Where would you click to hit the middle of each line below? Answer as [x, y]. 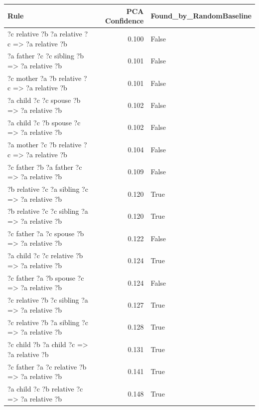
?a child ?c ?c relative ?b [45, 255]
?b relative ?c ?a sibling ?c [48, 189]
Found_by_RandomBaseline [201, 16]
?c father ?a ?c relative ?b [47, 366]
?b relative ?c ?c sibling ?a [48, 211]
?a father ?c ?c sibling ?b [46, 56]
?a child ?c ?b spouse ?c [44, 122]
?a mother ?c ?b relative [45, 145]
